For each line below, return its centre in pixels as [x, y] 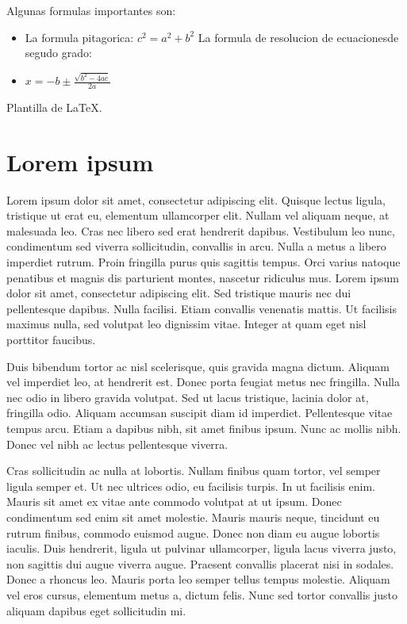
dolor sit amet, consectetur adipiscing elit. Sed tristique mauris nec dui [179, 293]
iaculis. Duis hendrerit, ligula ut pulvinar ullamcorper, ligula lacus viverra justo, [202, 548]
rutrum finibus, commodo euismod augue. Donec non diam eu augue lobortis [193, 532]
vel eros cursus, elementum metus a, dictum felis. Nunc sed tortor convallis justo [202, 594]
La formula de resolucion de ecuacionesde [298, 37]
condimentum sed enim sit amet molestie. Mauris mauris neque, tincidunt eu [193, 517]
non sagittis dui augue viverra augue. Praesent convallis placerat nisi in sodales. [200, 563]
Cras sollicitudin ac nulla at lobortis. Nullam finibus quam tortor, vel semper [194, 471]
